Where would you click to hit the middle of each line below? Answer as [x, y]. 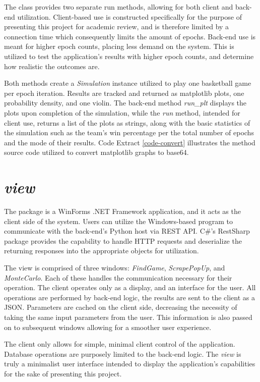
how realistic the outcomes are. [52, 66]
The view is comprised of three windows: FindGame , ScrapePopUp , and [115, 267]
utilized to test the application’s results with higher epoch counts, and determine [129, 56]
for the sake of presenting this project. [63, 373]
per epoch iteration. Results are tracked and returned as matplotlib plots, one [124, 93]
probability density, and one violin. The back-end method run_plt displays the [125, 103]
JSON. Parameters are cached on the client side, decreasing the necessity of [121, 307]
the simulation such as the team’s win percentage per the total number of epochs [129, 132]
